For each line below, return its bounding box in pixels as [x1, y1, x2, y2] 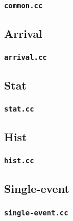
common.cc [4, 1, 43, 10]
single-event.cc [4, 208, 68, 217]
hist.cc [4, 157, 34, 165]
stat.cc [4, 105, 34, 114]
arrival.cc [4, 53, 47, 62]
